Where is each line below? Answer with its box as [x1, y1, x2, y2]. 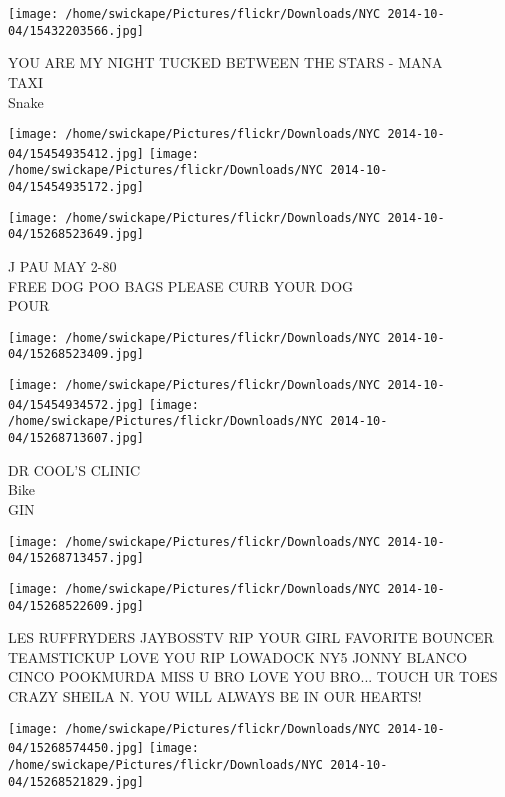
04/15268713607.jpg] [8, 431, 145, 446]
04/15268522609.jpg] [8, 598, 145, 613]
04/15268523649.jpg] [8, 227, 145, 242]
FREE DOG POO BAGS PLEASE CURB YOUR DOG [8, 275, 354, 296]
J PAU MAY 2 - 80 [8, 256, 117, 277]
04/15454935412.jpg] [8, 146, 145, 161]
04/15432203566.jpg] [8, 23, 145, 38]
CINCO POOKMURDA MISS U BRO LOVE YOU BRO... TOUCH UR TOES [8, 666, 498, 687]
